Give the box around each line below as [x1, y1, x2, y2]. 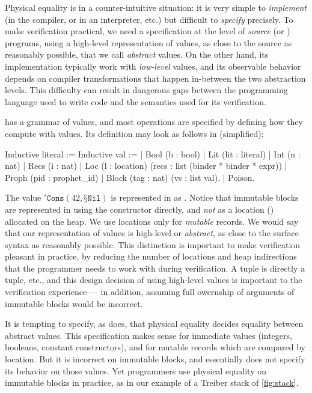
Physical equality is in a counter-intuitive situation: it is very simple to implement [5, 1, 307, 13]
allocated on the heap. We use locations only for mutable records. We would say [5, 215, 299, 227]
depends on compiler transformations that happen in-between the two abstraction [5, 72, 306, 84]
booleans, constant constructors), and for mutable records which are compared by [5, 341, 305, 353]
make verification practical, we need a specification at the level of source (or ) [5, 25, 290, 37]
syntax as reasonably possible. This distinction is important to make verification [5, 238, 301, 251]
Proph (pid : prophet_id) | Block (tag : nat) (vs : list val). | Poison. [5, 171, 255, 183]
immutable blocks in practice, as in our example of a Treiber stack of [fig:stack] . [5, 376, 299, 389]
